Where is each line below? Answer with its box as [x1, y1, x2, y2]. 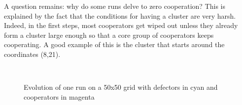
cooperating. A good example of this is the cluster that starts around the [4, 39, 225, 50]
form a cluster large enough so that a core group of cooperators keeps [4, 29, 214, 40]
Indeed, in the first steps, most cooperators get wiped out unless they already [4, 20, 238, 30]
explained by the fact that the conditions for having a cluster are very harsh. [4, 10, 236, 21]
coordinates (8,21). [4, 49, 61, 59]
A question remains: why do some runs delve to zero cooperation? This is [4, 1, 225, 11]
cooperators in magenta [24, 91, 95, 102]
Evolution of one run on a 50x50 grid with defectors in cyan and [24, 82, 218, 92]
